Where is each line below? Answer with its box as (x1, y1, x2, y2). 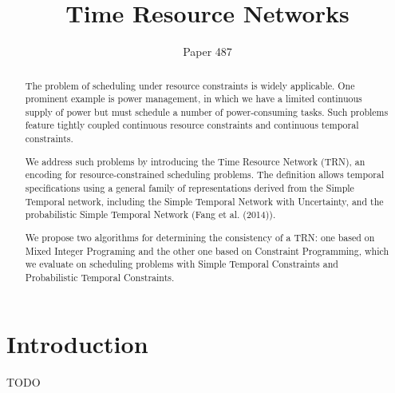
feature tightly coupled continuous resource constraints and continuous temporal (25, 118, 359, 132)
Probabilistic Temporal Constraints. (25, 270, 175, 284)
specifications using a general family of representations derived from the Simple (25, 181, 354, 194)
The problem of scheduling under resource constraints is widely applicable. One (25, 78, 355, 92)
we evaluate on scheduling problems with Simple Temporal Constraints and (25, 257, 338, 271)
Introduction (6, 327, 148, 360)
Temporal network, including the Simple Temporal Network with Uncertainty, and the (25, 194, 384, 208)
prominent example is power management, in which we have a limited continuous (25, 92, 362, 105)
